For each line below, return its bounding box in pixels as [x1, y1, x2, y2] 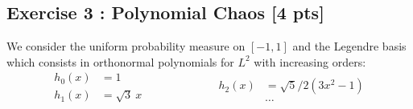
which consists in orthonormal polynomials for [6, 53, 234, 70]
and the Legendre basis [292, 38, 407, 54]
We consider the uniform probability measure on [6, 38, 246, 54]
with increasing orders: [254, 53, 366, 70]
